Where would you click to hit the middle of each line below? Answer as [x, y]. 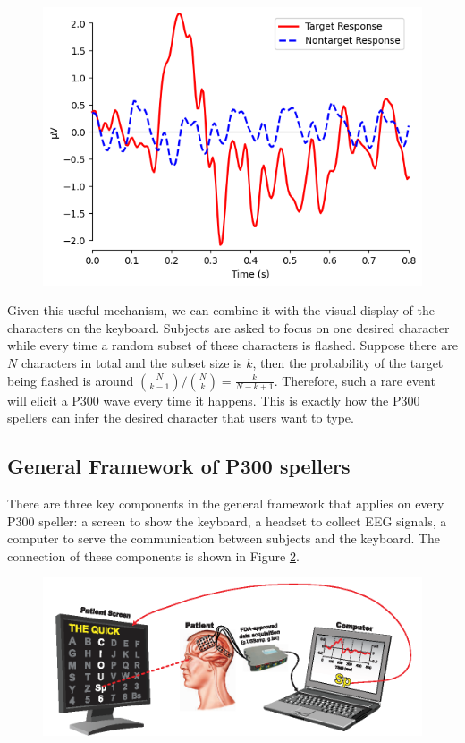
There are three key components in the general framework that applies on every [226, 503]
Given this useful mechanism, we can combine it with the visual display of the [221, 310]
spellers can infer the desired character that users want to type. [181, 418]
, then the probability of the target [348, 363]
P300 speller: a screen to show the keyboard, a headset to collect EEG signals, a [227, 521]
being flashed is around [71, 380]
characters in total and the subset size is [131, 363]
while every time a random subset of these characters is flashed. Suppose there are [232, 345]
